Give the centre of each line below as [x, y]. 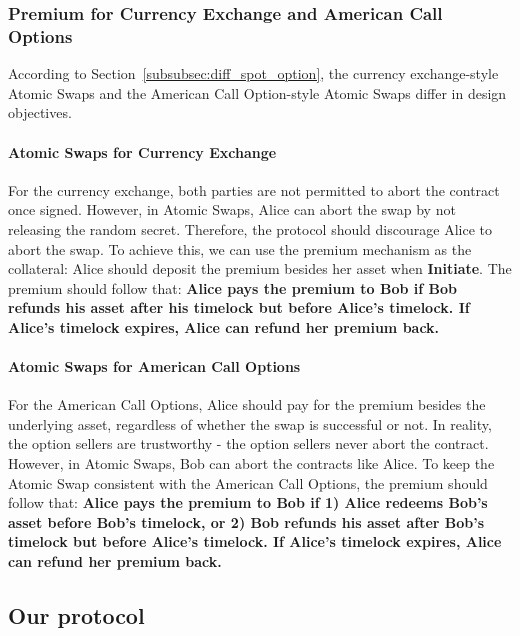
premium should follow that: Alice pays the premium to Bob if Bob [232, 287]
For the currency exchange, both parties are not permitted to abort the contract [254, 189]
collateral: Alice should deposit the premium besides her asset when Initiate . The [260, 268]
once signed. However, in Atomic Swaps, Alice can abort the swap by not [232, 209]
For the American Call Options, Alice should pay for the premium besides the [247, 404]
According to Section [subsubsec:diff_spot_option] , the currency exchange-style [253, 73]
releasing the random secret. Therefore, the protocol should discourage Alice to [250, 228]
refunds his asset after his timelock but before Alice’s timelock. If [239, 307]
